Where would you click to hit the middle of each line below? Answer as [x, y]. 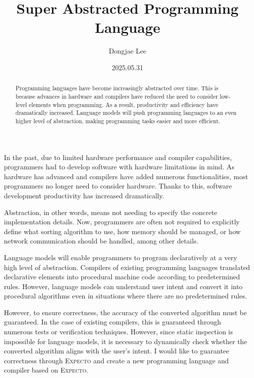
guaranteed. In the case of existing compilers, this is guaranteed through [113, 322]
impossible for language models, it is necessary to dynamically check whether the [126, 341]
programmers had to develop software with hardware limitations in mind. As [119, 167]
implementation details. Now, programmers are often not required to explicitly [122, 222]
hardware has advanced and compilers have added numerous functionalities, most [126, 176]
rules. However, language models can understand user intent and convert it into [123, 286]
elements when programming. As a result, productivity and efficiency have [123, 104]
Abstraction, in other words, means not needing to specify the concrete [111, 212]
